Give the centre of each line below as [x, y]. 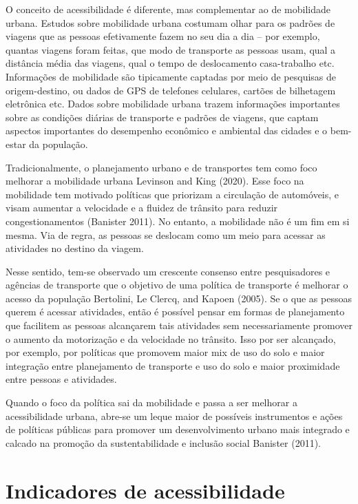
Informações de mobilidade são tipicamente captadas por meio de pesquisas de [171, 76]
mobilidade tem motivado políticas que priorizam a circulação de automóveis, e [172, 194]
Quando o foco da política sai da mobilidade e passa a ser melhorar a [151, 402]
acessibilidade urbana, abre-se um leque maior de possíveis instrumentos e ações [174, 416]
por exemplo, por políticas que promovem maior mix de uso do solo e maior [165, 352]
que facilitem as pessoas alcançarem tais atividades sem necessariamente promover [179, 325]
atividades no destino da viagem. [75, 248]
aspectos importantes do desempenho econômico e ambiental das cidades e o [167, 130]
